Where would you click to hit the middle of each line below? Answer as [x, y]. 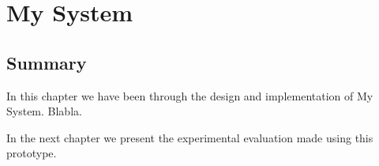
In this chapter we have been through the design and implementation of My [190, 95]
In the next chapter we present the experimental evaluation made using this [190, 137]
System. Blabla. [44, 111]
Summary [47, 62]
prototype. [32, 153]
